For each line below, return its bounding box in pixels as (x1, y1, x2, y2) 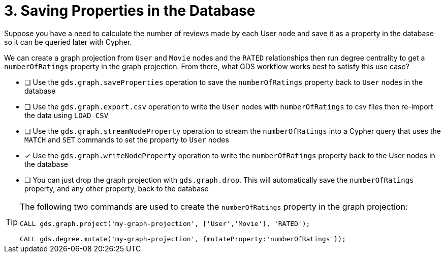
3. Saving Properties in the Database (4, 2, 256, 19)
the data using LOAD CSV (24, 110, 109, 120)
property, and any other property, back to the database (24, 184, 209, 193)
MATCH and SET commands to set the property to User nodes (24, 135, 229, 144)
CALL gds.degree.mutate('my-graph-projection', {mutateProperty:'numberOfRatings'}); (20, 235, 346, 243)
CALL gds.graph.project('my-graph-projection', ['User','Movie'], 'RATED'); (20, 219, 310, 227)
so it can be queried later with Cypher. (4, 37, 132, 46)
